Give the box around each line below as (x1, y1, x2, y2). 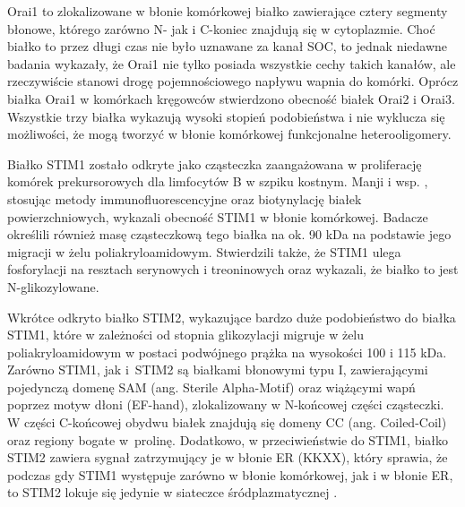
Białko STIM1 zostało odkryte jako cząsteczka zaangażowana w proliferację (7, 154, 422, 173)
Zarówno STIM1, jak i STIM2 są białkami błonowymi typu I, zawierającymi (7, 360, 428, 379)
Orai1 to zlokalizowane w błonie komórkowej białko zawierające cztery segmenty (7, 2, 448, 20)
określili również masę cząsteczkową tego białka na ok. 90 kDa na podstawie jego (7, 225, 452, 244)
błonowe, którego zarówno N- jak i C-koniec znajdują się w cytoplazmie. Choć (7, 19, 435, 38)
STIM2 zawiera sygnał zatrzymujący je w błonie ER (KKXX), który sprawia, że (7, 448, 448, 467)
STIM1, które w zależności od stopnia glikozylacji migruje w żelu (7, 325, 365, 344)
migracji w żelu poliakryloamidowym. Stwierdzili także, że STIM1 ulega (7, 242, 401, 261)
